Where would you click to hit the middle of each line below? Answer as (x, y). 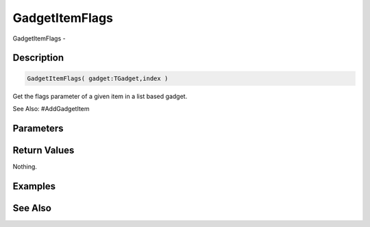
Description (38, 58)
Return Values (44, 150)
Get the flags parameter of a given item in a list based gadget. (100, 96)
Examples (34, 186)
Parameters (38, 128)
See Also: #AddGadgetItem (51, 108)
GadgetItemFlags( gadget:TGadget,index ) (98, 78)
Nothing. (25, 166)
